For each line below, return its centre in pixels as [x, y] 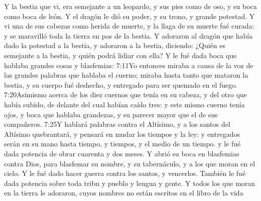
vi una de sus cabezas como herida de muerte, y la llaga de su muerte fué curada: [129, 26]
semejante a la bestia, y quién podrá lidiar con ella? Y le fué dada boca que [120, 55]
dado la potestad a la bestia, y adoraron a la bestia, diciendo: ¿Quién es [115, 45]
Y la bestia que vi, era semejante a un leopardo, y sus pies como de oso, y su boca [130, 6]
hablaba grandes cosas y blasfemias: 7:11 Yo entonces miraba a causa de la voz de [129, 65]
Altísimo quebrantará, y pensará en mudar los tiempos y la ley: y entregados [122, 134]
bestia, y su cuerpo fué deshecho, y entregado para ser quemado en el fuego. [121, 84]
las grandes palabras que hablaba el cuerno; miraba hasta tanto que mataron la [126, 75]
